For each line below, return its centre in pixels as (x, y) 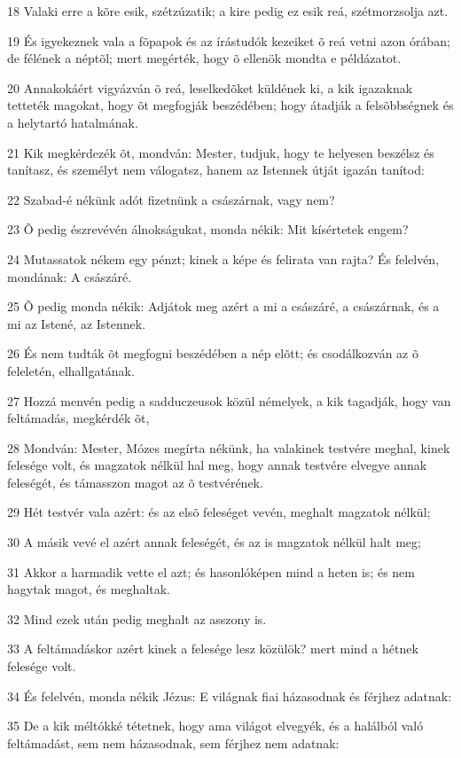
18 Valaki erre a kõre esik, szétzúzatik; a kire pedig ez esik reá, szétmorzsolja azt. (228, 11)
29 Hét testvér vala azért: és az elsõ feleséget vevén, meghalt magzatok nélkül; (219, 512)
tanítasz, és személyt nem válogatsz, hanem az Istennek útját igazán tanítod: (216, 170)
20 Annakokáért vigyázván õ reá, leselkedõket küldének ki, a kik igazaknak (210, 87)
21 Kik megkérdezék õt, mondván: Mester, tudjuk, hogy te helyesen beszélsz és (221, 152)
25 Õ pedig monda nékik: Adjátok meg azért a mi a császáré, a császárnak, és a (223, 306)
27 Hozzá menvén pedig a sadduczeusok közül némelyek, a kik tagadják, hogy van (229, 400)
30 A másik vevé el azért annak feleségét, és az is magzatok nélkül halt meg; (214, 542)
